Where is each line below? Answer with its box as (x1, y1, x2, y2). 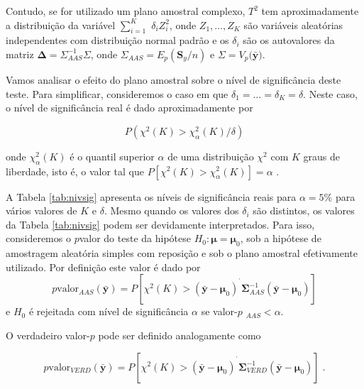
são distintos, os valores (253, 203, 355, 218)
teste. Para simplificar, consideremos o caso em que (6, 86, 228, 101)
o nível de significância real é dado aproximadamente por (6, 100, 253, 115)
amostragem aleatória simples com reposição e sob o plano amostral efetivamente (6, 246, 358, 261)
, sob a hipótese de (240, 231, 321, 246)
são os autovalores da (243, 33, 335, 48)
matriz (6, 46, 34, 61)
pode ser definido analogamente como (98, 327, 261, 342)
